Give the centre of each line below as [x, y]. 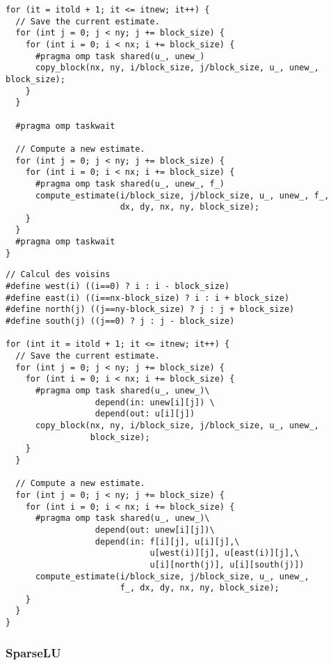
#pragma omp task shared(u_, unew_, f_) [130, 183]
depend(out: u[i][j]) [145, 414]
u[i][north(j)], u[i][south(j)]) [227, 564]
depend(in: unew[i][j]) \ [155, 402]
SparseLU [33, 652]
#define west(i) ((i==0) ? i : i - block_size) [118, 287]
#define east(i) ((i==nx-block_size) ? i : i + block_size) [148, 298]
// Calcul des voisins [58, 275]
